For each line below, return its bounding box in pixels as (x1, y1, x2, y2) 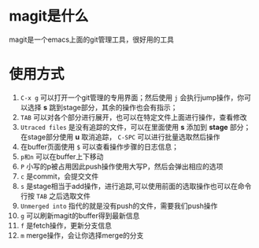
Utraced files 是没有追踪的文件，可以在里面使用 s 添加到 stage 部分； (20, 122, 251, 131)
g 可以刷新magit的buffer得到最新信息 (20, 210, 140, 220)
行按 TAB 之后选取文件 (20, 191, 91, 201)
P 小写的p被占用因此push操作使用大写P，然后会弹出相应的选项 (20, 161, 224, 171)
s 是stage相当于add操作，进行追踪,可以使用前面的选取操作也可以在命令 (20, 181, 252, 191)
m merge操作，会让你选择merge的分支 (20, 230, 144, 240)
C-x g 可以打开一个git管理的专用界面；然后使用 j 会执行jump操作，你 (20, 92, 245, 102)
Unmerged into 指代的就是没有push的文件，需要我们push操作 (20, 201, 218, 210)
